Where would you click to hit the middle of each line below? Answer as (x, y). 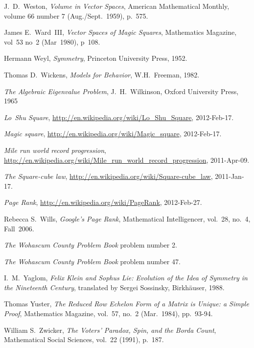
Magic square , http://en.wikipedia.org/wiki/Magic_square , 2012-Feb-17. (113, 134)
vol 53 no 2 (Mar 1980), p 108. (52, 41)
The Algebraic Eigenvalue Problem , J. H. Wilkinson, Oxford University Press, (121, 91)
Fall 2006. (19, 228)
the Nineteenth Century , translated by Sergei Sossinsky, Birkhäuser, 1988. (114, 287)
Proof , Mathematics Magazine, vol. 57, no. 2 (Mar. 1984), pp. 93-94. (108, 313)
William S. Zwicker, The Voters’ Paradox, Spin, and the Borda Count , (110, 330)
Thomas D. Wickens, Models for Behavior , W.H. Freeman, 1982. (102, 74)
